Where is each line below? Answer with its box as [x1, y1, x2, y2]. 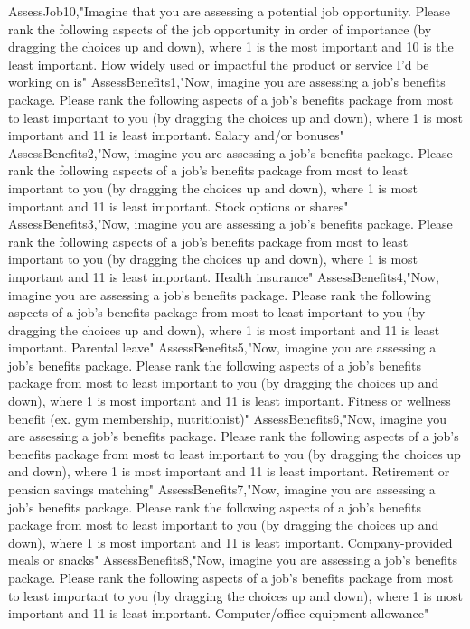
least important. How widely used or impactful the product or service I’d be [8, 54, 429, 73]
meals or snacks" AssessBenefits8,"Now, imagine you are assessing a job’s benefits [8, 550, 458, 569]
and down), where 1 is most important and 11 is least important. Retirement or [8, 462, 450, 481]
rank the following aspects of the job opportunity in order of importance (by [8, 19, 432, 38]
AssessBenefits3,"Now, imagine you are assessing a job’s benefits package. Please [8, 214, 453, 233]
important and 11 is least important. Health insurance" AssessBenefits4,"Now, [8, 267, 439, 286]
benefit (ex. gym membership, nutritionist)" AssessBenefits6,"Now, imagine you [8, 408, 446, 427]
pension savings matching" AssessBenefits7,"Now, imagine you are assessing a [8, 480, 436, 499]
